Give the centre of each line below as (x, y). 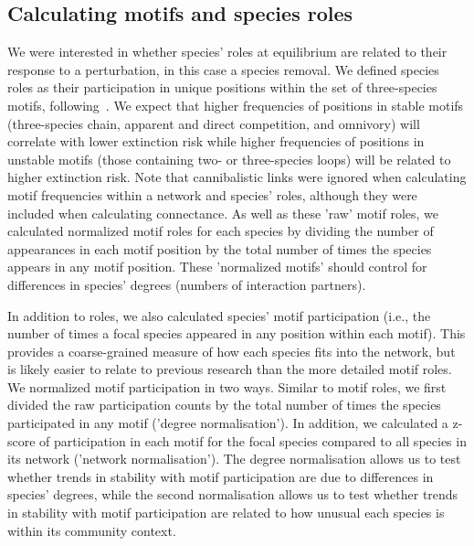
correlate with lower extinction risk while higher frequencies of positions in (216, 141)
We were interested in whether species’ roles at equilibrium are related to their (227, 52)
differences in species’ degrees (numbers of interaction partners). (187, 284)
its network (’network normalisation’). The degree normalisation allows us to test (234, 459)
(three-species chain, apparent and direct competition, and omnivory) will (214, 123)
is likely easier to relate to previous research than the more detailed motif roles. (230, 369)
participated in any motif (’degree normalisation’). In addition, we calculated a (228, 423)
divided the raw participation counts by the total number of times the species (224, 405)
